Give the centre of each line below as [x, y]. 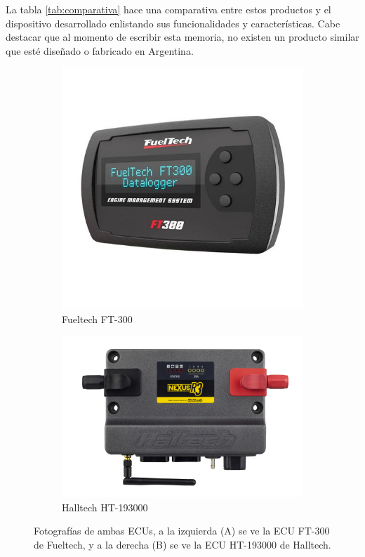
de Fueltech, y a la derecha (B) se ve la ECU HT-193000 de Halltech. [182, 544]
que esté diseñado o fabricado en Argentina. [100, 50]
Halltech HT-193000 [105, 507]
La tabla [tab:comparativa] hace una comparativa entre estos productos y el [168, 9]
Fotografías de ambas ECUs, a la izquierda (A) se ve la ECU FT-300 [182, 531]
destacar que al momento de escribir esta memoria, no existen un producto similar [182, 37]
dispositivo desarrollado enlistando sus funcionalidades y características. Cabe [173, 23]
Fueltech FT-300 [97, 319]
